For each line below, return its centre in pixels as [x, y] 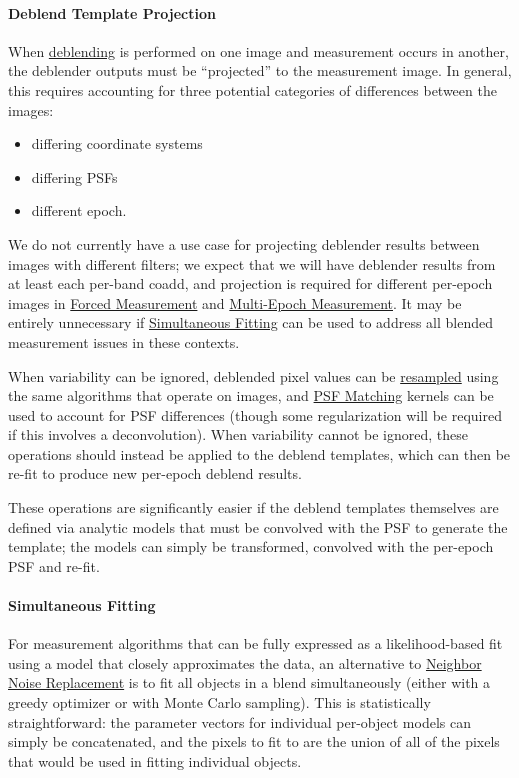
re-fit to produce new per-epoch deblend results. [155, 473]
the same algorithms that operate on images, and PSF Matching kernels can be [251, 395]
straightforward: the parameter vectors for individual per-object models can [239, 721]
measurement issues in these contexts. [124, 341]
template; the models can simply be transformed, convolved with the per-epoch [251, 546]
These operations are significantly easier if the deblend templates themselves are [253, 507]
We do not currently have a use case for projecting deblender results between [244, 243]
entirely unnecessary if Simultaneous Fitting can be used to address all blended [250, 322]
